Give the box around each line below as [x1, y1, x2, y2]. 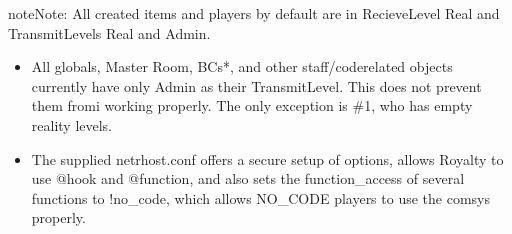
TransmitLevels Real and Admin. [8, 22, 211, 43]
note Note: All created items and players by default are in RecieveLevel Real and [8, 3, 500, 23]
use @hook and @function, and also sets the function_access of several [31, 168, 465, 189]
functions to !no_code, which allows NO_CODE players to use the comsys [31, 187, 490, 208]
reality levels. [31, 114, 113, 135]
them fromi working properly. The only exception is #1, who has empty [31, 95, 473, 116]
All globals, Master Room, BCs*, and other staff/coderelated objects [31, 56, 453, 77]
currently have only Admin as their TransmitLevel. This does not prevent [31, 75, 482, 96]
